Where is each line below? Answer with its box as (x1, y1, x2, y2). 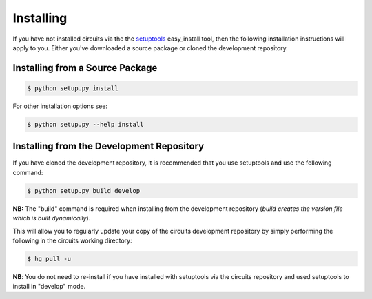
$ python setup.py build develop (27, 187, 141, 194)
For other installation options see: (12, 102, 108, 110)
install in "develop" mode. (12, 282, 86, 291)
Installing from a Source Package (12, 62, 158, 74)
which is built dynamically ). (12, 214, 91, 223)
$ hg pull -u (27, 255, 72, 262)
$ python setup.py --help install (27, 121, 144, 128)
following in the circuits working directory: (12, 236, 132, 245)
